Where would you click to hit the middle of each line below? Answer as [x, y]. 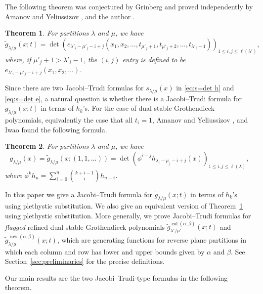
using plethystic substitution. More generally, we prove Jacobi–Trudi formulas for [128, 216]
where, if [18, 59]
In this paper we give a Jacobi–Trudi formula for [79, 194]
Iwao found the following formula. [56, 129]
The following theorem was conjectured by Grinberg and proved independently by [129, 6]
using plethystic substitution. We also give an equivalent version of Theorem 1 [124, 206]
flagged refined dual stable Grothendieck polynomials [85, 227]
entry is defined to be [154, 59]
